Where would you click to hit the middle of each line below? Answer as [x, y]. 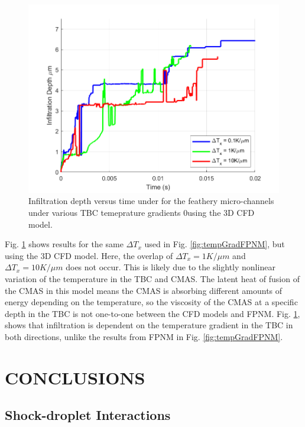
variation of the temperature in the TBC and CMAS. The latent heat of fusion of [152, 279]
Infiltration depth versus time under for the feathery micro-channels [151, 201]
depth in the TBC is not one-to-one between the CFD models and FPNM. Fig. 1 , [152, 313]
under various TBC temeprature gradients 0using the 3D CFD [142, 213]
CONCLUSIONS [75, 377]
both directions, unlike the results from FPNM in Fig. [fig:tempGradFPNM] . [144, 337]
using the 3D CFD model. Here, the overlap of [89, 255]
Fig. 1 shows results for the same [64, 244]
